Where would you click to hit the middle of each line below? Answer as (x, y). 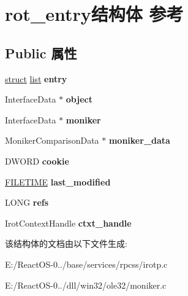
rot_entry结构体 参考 (94, 14)
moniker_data (139, 140)
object (79, 99)
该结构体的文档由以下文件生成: (66, 243)
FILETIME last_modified (58, 181)
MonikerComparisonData (52, 140)
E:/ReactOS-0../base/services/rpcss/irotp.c (86, 264)
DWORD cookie (37, 161)
